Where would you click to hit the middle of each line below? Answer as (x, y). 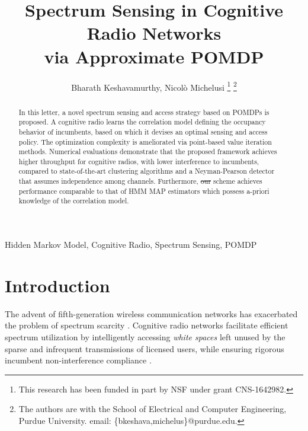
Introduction (57, 285)
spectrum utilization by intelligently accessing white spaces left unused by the (145, 337)
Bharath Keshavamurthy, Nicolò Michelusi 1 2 (154, 86)
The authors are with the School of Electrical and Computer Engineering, (153, 409)
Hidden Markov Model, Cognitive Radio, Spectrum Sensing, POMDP (131, 245)
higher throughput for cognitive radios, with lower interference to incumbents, (139, 161)
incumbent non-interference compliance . (78, 360)
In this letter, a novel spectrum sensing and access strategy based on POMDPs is (144, 112)
